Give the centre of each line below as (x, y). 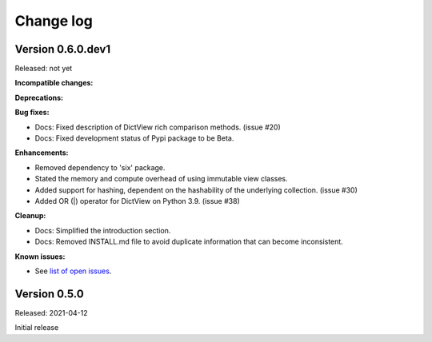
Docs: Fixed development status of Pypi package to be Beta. (134, 138)
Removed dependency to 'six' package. (100, 167)
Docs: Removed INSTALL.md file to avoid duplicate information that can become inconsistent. (189, 242)
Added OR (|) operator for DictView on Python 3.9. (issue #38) (137, 201)
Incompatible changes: (54, 83)
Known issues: (40, 256)
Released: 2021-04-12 (51, 312)
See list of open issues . (73, 271)
